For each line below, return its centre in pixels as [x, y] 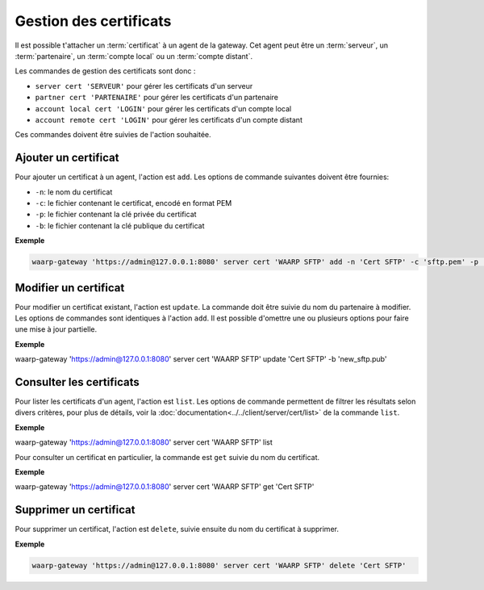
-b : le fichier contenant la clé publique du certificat [120, 225]
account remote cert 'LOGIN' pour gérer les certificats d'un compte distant [169, 119]
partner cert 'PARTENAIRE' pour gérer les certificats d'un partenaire [156, 98]
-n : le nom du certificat [74, 192]
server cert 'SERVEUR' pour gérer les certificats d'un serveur [144, 86]
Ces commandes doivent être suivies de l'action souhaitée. [113, 135]
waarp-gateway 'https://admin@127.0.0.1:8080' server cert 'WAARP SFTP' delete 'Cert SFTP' [219, 565]
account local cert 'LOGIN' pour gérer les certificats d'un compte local [163, 108]
